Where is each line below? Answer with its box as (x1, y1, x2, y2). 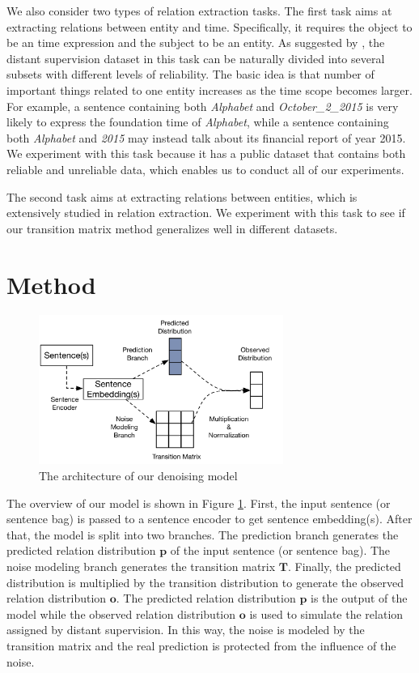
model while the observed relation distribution (6, 605, 236, 622)
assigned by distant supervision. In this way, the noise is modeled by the (6, 621, 365, 638)
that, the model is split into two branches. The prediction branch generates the (6, 526, 399, 543)
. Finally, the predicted (288, 557, 401, 574)
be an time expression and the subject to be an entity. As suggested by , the (6, 34, 385, 51)
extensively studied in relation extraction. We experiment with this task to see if (6, 204, 405, 221)
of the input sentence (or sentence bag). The (170, 542, 391, 559)
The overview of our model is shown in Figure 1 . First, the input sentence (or (6, 494, 391, 511)
